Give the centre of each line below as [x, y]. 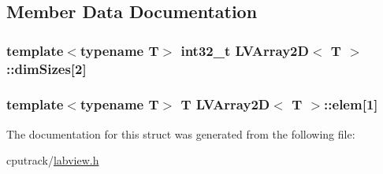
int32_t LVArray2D [245, 50]
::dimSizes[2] [46, 68]
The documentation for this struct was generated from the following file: [181, 133]
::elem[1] [351, 104]
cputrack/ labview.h [53, 160]
